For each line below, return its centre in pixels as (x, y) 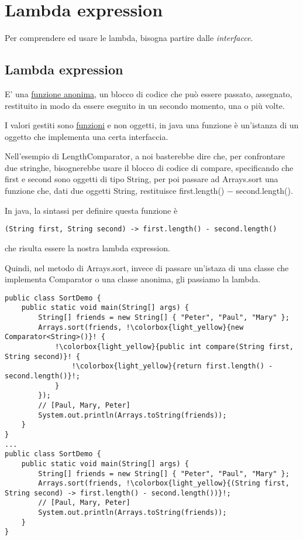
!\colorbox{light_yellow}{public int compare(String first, (174, 346)
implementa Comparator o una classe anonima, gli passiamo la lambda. (133, 279)
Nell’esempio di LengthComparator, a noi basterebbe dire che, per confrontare (145, 156)
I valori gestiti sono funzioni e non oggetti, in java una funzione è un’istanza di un (152, 125)
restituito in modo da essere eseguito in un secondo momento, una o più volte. (145, 105)
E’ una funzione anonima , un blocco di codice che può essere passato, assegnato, (149, 93)
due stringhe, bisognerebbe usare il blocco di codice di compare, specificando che (149, 167)
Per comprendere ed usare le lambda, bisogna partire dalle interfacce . (129, 38)
